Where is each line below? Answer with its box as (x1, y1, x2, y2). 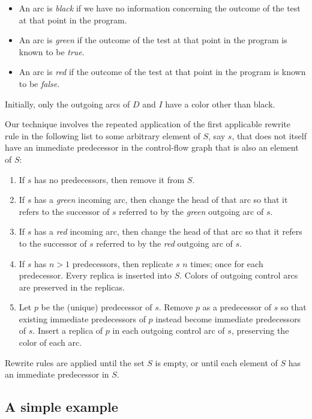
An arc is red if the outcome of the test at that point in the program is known (19, 65, 306, 78)
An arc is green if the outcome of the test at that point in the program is (19, 34, 287, 46)
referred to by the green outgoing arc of (119, 205, 264, 217)
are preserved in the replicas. (19, 280, 125, 293)
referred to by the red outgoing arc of (96, 237, 233, 249)
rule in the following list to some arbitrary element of (5, 129, 200, 142)
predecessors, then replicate (72, 257, 173, 270)
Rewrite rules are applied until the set (5, 356, 145, 369)
